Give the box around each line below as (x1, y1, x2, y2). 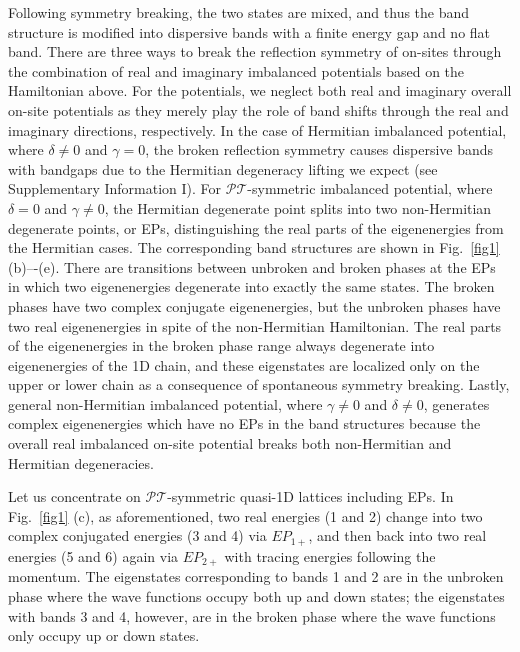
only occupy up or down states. (8, 625, 200, 646)
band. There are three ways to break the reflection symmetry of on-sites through (8, 41, 502, 62)
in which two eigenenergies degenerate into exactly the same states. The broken (8, 276, 495, 297)
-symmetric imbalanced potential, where (247, 178, 493, 199)
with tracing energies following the (224, 545, 436, 566)
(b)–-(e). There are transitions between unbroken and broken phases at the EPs (8, 256, 496, 277)
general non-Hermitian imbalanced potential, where (8, 393, 323, 414)
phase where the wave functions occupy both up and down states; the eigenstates (8, 585, 505, 606)
